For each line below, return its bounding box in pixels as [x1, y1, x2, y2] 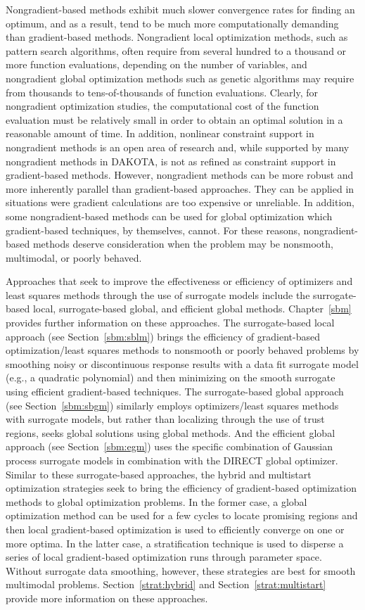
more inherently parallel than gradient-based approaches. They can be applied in [6, 181, 354, 196]
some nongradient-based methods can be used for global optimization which [6, 208, 333, 223]
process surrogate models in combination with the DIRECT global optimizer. [6, 453, 338, 467]
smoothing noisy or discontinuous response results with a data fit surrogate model [6, 356, 359, 371]
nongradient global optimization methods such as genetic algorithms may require [6, 70, 354, 85]
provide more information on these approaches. [6, 590, 208, 605]
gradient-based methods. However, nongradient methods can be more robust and [6, 167, 354, 182]
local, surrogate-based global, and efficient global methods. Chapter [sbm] [32, 301, 352, 316]
